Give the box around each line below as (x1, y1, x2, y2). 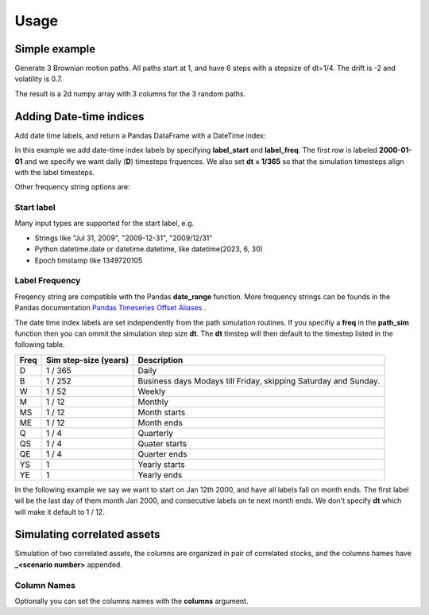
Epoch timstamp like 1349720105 (34, 255, 143, 265)
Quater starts (137, 438, 187, 449)
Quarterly (137, 427, 174, 438)
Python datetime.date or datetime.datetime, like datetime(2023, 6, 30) (34, 244, 264, 254)
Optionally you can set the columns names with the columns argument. (14, 596, 249, 605)
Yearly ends (137, 469, 183, 481)
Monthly (137, 396, 168, 407)
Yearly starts (137, 458, 186, 469)
